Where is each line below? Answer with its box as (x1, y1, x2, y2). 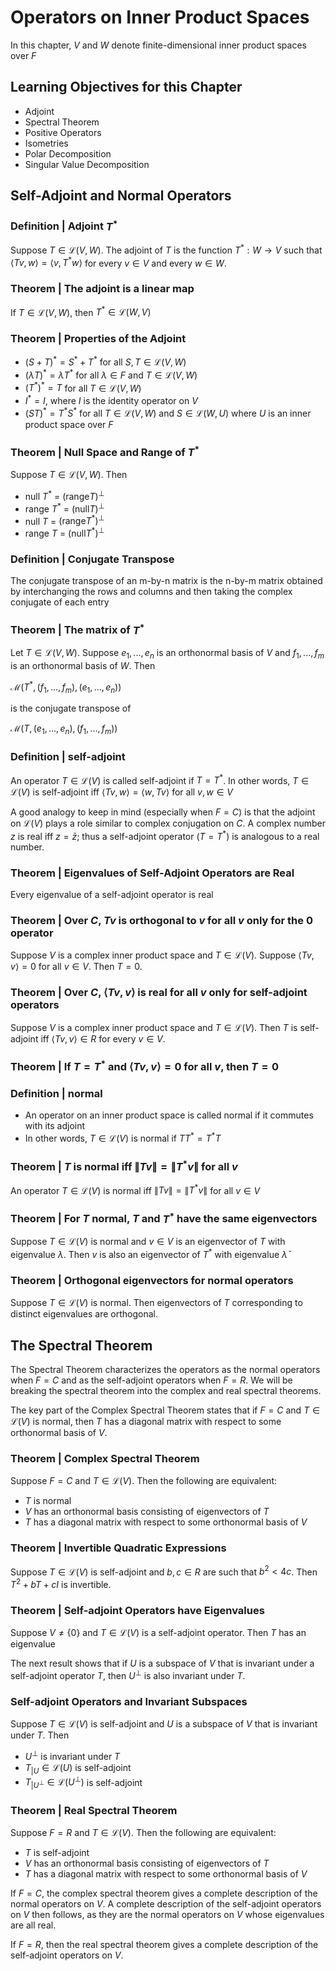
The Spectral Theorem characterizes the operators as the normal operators (10, 1363, 321, 1375)
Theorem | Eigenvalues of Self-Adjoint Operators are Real (10, 866, 295, 880)
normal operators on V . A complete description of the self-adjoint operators (10, 1898, 322, 1910)
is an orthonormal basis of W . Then (10, 659, 156, 671)
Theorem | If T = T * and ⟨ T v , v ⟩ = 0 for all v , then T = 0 (10, 1057, 279, 1074)
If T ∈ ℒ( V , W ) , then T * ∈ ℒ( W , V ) (10, 304, 152, 318)
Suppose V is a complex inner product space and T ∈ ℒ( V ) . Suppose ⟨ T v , (10, 949, 315, 961)
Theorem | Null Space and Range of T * (10, 443, 200, 460)
